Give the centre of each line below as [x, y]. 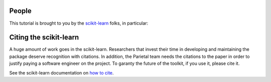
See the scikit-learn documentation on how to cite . [61, 72]
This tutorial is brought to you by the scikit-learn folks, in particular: [79, 23]
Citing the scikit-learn [44, 37]
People [21, 11]
